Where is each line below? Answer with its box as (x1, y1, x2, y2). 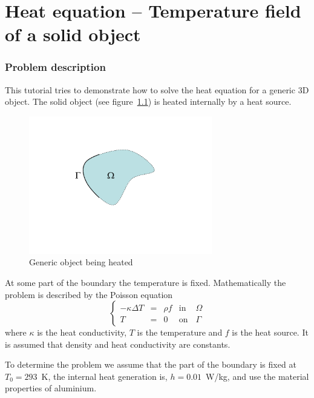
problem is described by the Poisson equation (5, 288, 173, 300)
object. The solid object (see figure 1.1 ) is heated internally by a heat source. (5, 95, 292, 108)
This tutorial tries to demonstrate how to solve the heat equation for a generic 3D (5, 83, 309, 96)
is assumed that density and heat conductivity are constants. (5, 337, 231, 350)
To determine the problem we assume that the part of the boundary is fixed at (5, 358, 296, 371)
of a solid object (5, 22, 141, 47)
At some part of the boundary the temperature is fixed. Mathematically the (5, 276, 286, 288)
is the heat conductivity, (37, 326, 127, 339)
